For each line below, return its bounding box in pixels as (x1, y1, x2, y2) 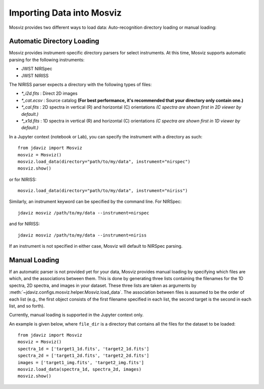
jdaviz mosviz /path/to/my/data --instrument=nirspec (18, 210, 149, 216)
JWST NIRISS (21, 72, 49, 78)
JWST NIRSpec (21, 66, 52, 72)
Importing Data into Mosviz (9, 7, 122, 18)
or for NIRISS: (9, 176, 37, 182)
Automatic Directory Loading (9, 37, 100, 45)
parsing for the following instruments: (9, 57, 85, 63)
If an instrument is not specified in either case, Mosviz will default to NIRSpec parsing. (9, 243, 183, 249)
